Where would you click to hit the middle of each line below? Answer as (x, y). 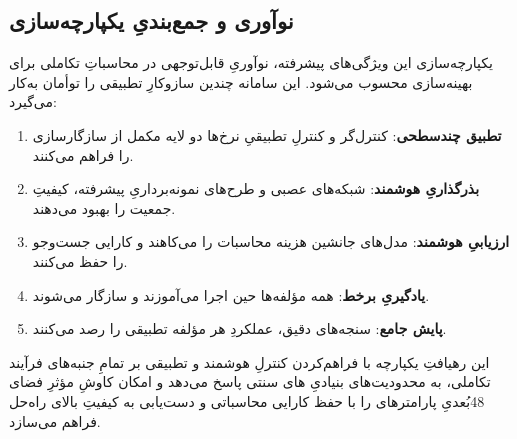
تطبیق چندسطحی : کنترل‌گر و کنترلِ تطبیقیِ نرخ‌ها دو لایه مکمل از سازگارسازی (267, 134)
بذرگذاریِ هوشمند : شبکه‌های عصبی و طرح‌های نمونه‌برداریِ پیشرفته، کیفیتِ (256, 188)
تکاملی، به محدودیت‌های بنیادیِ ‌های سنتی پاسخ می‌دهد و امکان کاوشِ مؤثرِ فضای (250, 381)
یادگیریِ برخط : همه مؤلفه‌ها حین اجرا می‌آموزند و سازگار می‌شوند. (231, 294)
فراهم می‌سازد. (55, 420)
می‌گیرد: (33, 101)
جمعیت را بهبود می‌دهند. (104, 207)
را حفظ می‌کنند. (80, 260)
